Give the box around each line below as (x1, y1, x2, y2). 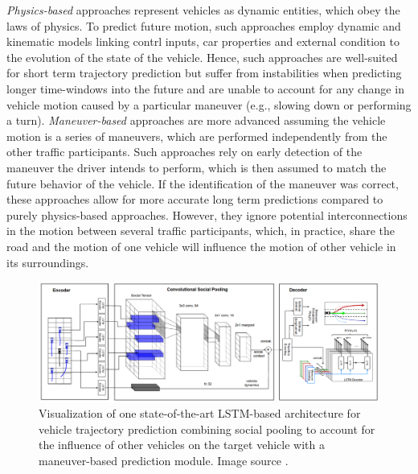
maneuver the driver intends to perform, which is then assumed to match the (6, 159, 387, 175)
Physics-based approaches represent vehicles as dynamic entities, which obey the (6, 2, 400, 18)
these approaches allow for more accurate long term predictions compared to (6, 191, 383, 208)
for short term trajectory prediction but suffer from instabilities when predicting (6, 64, 402, 81)
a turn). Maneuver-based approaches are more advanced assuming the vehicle (6, 112, 386, 129)
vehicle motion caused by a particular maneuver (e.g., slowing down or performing (6, 96, 412, 113)
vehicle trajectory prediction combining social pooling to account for (39, 420, 375, 437)
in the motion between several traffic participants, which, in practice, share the (6, 222, 395, 239)
